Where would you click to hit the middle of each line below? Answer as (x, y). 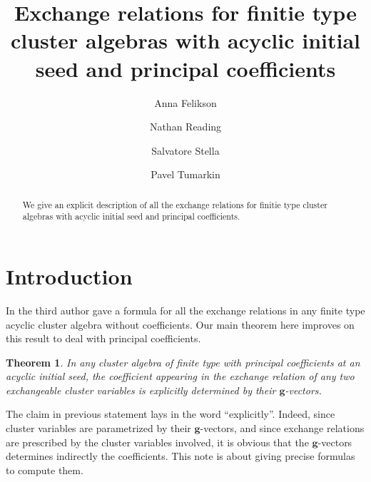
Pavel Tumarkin (185, 174)
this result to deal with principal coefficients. (103, 338)
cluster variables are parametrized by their (98, 428)
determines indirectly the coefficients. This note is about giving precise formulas (181, 456)
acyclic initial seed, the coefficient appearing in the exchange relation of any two (180, 376)
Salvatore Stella (185, 150)
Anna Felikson (185, 102)
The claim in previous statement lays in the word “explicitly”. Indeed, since (171, 414)
